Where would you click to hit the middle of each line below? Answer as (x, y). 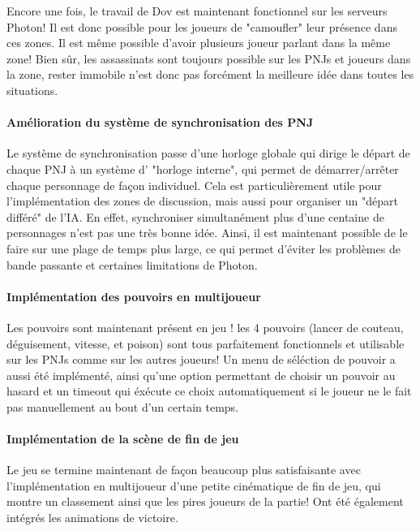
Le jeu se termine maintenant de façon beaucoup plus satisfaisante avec (184, 470)
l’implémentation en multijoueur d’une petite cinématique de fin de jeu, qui (194, 485)
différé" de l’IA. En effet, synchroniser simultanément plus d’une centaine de (195, 216)
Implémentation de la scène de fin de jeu (123, 439)
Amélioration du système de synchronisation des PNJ (160, 122)
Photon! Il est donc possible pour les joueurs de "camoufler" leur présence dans (202, 26)
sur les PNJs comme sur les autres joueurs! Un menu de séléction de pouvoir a (201, 359)
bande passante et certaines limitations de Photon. (132, 264)
